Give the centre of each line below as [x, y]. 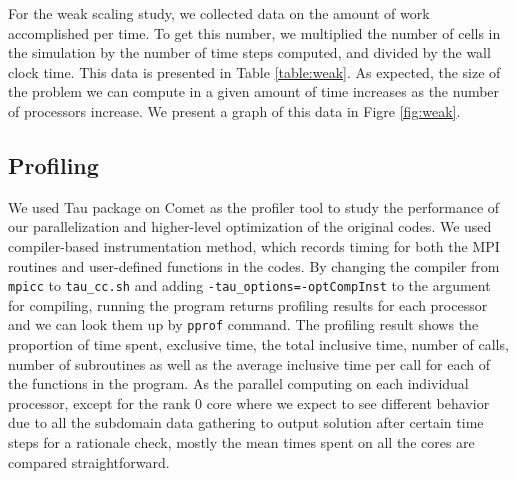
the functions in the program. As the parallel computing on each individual [238, 383]
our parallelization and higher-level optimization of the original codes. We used [250, 226]
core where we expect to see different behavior [348, 402]
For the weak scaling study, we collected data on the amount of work [219, 13]
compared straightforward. [89, 461]
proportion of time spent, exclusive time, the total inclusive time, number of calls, [258, 344]
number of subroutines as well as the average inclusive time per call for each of [249, 363]
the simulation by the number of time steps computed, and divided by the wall [249, 52]
